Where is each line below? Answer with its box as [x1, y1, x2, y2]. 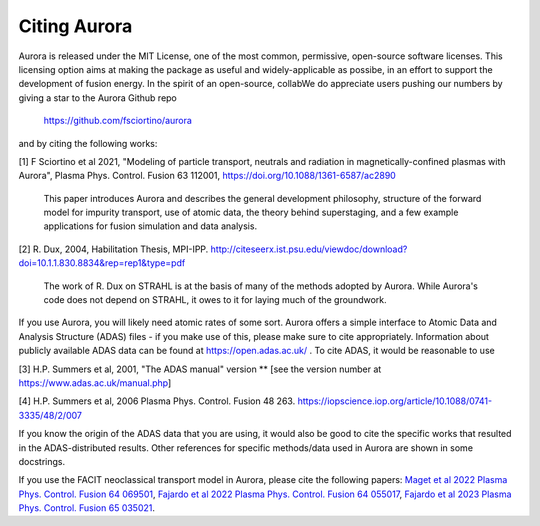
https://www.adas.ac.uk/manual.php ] [18, 376, 172, 389]
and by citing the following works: [18, 137, 158, 149]
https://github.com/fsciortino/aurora [43, 115, 192, 127]
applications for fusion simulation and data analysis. [43, 220, 258, 232]
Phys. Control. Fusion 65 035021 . [18, 502, 155, 514]
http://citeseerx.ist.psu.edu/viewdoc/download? [210, 243, 408, 255]
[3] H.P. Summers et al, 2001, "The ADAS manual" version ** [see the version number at [18, 363, 382, 375]
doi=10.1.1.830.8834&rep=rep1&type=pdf [18, 257, 186, 269]
